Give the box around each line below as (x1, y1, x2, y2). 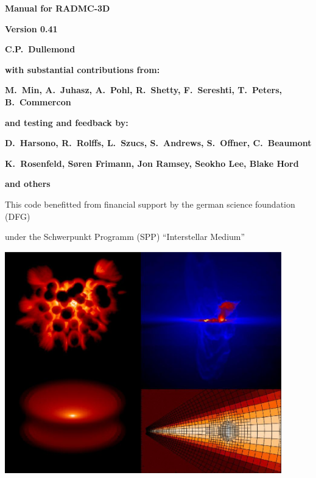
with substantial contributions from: (5, 63, 160, 76)
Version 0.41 (5, 22, 58, 35)
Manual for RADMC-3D (5, 2, 110, 14)
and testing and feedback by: (5, 116, 128, 128)
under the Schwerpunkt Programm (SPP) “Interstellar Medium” (5, 230, 245, 243)
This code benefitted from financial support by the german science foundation (5, 197, 295, 210)
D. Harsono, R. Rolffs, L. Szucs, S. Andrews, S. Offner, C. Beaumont (5, 136, 312, 149)
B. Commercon (5, 95, 71, 108)
